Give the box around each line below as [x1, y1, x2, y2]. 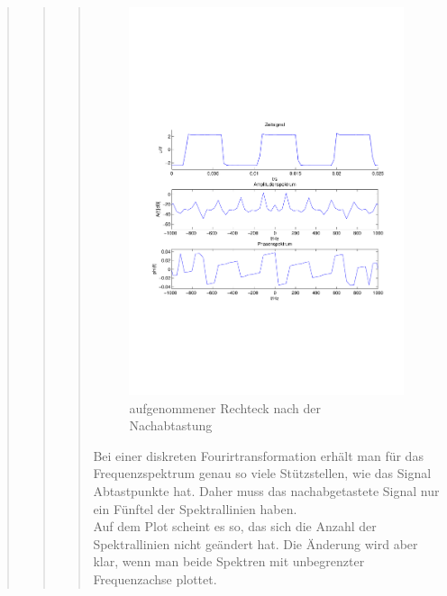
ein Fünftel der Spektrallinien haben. [93, 499, 297, 518]
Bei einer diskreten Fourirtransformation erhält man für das [93, 446, 424, 465]
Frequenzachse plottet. [93, 569, 217, 588]
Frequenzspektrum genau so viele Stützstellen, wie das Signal [93, 464, 432, 483]
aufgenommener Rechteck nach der [129, 398, 321, 417]
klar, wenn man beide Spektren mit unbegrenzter [93, 552, 365, 571]
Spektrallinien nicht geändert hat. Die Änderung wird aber [93, 534, 418, 553]
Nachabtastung [129, 416, 213, 435]
